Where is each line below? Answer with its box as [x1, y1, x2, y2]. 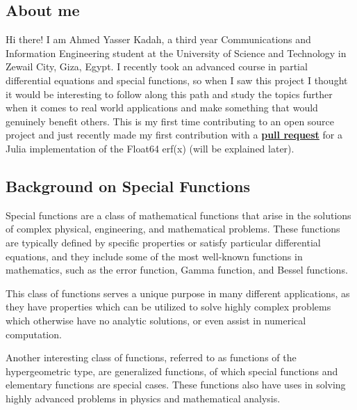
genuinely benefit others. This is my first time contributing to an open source [6, 113, 335, 128]
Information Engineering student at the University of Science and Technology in [6, 45, 347, 60]
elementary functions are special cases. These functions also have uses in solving [6, 377, 346, 392]
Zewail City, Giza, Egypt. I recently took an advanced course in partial [6, 59, 308, 74]
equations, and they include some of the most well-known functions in [6, 249, 303, 263]
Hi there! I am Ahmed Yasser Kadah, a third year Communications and [6, 32, 311, 47]
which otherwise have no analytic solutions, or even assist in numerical [6, 313, 306, 327]
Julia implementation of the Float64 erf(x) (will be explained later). [6, 141, 294, 155]
